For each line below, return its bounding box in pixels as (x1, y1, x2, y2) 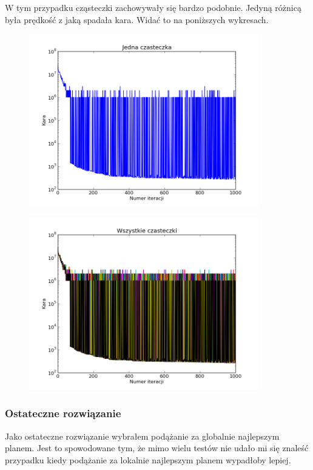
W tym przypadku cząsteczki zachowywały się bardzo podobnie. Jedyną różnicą (5, 1, 301, 13)
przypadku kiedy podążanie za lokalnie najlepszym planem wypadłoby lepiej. (5, 453, 291, 466)
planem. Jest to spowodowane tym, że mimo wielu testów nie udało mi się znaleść (5, 441, 309, 454)
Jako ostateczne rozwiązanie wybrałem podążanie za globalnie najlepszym (5, 429, 280, 442)
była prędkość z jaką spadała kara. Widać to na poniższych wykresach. (5, 13, 269, 26)
